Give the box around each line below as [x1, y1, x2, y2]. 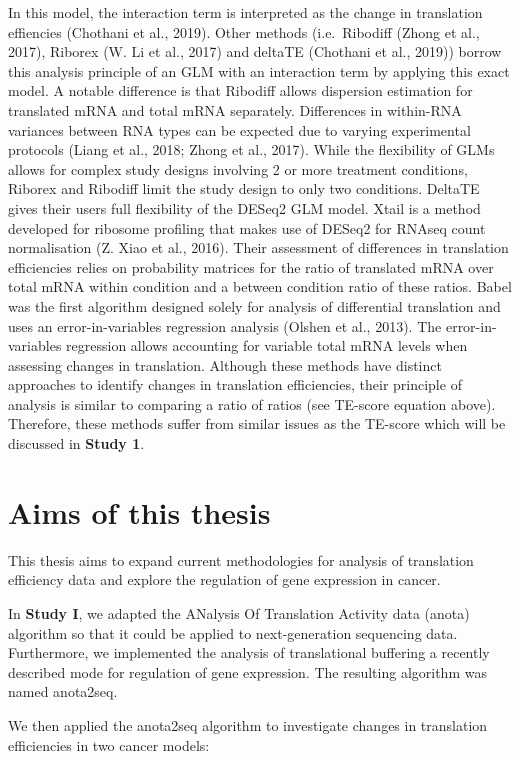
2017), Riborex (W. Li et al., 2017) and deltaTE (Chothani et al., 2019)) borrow [8, 41, 502, 62]
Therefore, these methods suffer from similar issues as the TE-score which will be [8, 413, 506, 434]
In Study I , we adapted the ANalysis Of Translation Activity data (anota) [8, 602, 470, 623]
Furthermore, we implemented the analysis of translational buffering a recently [8, 642, 490, 663]
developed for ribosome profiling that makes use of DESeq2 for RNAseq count [8, 217, 486, 238]
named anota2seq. [8, 681, 118, 702]
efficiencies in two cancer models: [8, 734, 210, 755]
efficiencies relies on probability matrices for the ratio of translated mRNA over [8, 256, 494, 277]
